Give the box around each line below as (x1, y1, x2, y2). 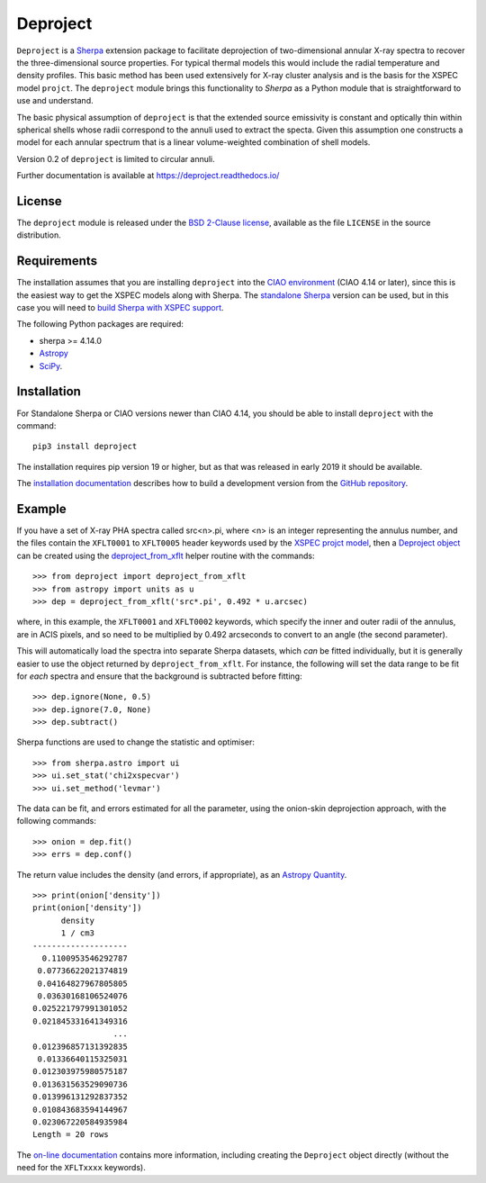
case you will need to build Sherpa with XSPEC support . (16, 303, 224, 313)
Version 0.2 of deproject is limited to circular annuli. (16, 153, 215, 164)
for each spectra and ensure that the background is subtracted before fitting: (16, 671, 302, 682)
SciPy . (39, 360, 63, 371)
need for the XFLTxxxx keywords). (16, 1162, 146, 1173)
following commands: (16, 816, 96, 826)
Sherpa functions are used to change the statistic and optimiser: (16, 736, 256, 747)
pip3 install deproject (32, 441, 138, 452)
